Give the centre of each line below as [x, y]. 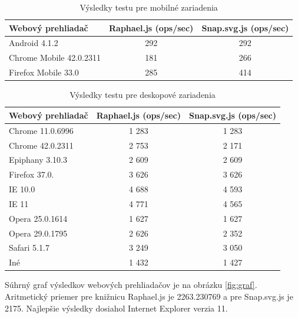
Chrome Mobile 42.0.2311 [55, 58]
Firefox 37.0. [32, 174]
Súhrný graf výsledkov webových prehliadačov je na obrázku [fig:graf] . [131, 285]
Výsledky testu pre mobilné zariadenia [149, 7]
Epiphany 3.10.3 [38, 160]
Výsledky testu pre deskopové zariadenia [143, 95]
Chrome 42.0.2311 [41, 145]
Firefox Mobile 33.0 [44, 72]
